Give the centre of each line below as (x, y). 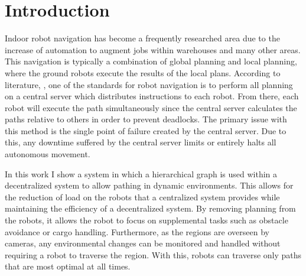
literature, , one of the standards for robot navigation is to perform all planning (149, 84)
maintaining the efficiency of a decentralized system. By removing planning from (150, 208)
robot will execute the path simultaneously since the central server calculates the (151, 107)
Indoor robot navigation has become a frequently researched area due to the (142, 38)
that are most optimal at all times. (68, 266)
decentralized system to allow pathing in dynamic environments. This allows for (149, 185)
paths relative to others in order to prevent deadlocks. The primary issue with (146, 119)
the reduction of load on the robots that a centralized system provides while (142, 197)
